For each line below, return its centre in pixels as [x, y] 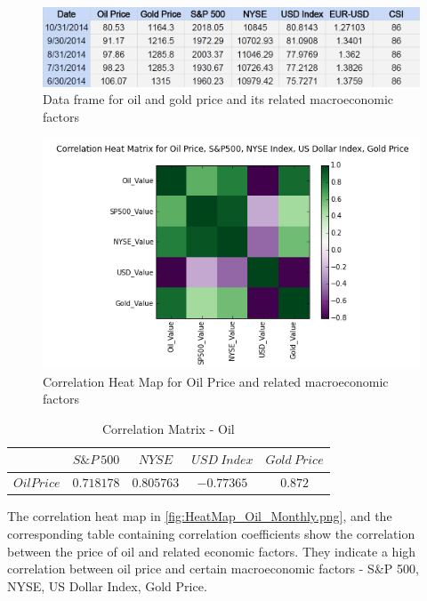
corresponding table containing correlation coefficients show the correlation [211, 534]
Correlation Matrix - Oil [168, 428]
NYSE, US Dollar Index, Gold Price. [107, 585]
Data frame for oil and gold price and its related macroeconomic [218, 99]
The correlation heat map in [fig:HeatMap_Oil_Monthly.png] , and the [200, 516]
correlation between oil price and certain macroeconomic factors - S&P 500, [213, 569]
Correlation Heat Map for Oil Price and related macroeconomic [216, 381]
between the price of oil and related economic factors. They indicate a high [212, 551]
